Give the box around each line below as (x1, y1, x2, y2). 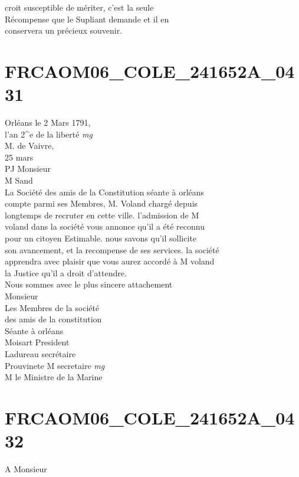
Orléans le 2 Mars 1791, (5, 116, 91, 129)
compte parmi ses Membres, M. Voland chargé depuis (5, 197, 198, 210)
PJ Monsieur (5, 162, 51, 175)
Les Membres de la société (5, 301, 100, 313)
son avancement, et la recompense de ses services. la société (5, 243, 219, 256)
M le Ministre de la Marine (5, 371, 103, 383)
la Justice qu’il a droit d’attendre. (5, 266, 127, 279)
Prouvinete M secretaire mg (5, 359, 105, 371)
